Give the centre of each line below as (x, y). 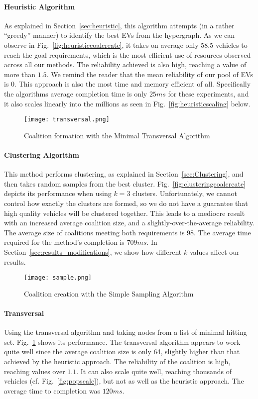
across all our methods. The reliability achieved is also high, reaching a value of (125, 64)
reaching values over (35, 371)
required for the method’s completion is (64, 242)
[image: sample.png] (58, 278)
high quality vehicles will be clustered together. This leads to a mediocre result (125, 213)
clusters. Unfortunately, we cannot (185, 193)
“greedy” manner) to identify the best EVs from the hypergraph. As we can (120, 35)
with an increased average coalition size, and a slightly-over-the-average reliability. (129, 223)
